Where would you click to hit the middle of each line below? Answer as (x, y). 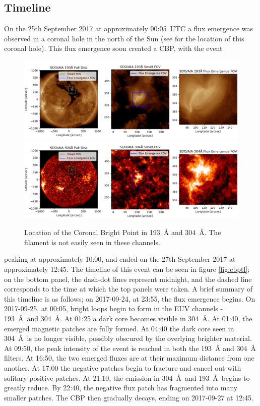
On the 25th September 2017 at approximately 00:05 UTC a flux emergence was (129, 28)
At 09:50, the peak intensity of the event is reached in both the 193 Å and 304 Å (130, 348)
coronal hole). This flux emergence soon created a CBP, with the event (113, 48)
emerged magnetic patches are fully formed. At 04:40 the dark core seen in (119, 328)
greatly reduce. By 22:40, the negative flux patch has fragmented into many (121, 388)
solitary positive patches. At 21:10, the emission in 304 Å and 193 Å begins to (127, 378)
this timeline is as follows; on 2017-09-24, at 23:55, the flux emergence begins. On (130, 298)
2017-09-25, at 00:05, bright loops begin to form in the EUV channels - (114, 308)
